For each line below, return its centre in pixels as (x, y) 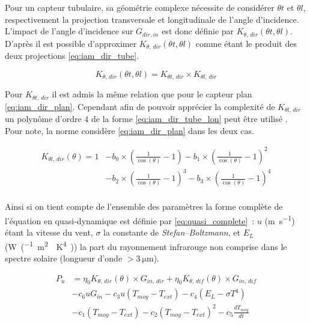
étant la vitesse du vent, (49, 232)
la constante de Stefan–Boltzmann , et (172, 232)
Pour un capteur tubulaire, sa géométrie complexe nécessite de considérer (140, 7)
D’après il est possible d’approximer (71, 43)
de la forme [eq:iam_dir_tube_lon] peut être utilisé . (189, 119)
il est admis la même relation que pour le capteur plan (152, 94)
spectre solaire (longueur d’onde (64, 258)
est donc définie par (198, 31)
